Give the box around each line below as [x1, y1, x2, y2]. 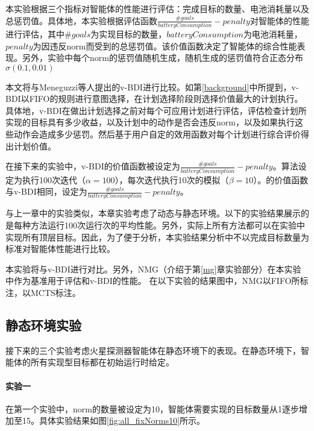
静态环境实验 [5, 316, 81, 335]
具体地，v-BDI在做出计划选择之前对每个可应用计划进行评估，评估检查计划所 [5, 104, 307, 116]
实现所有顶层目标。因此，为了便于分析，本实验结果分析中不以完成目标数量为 [5, 230, 309, 243]
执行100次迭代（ [22, 173, 86, 186]
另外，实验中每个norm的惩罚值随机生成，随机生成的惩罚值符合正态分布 [22, 51, 303, 64]
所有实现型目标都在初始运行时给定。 [30, 356, 174, 368]
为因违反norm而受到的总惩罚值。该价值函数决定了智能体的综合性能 [33, 39, 297, 52]
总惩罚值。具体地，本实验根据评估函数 [5, 14, 157, 27]
